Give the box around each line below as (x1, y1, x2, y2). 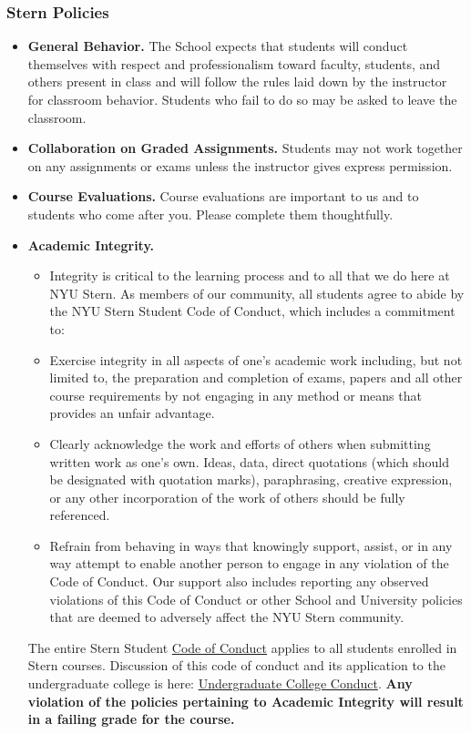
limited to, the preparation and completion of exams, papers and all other (49, 368, 463, 387)
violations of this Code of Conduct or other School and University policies (49, 589, 463, 608)
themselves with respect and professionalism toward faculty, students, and (27, 54, 441, 73)
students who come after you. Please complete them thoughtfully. (27, 204, 394, 223)
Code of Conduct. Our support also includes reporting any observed (49, 572, 429, 591)
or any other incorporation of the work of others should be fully (49, 487, 405, 506)
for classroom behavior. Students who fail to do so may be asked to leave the (27, 90, 457, 108)
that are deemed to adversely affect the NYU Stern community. (49, 607, 404, 627)
